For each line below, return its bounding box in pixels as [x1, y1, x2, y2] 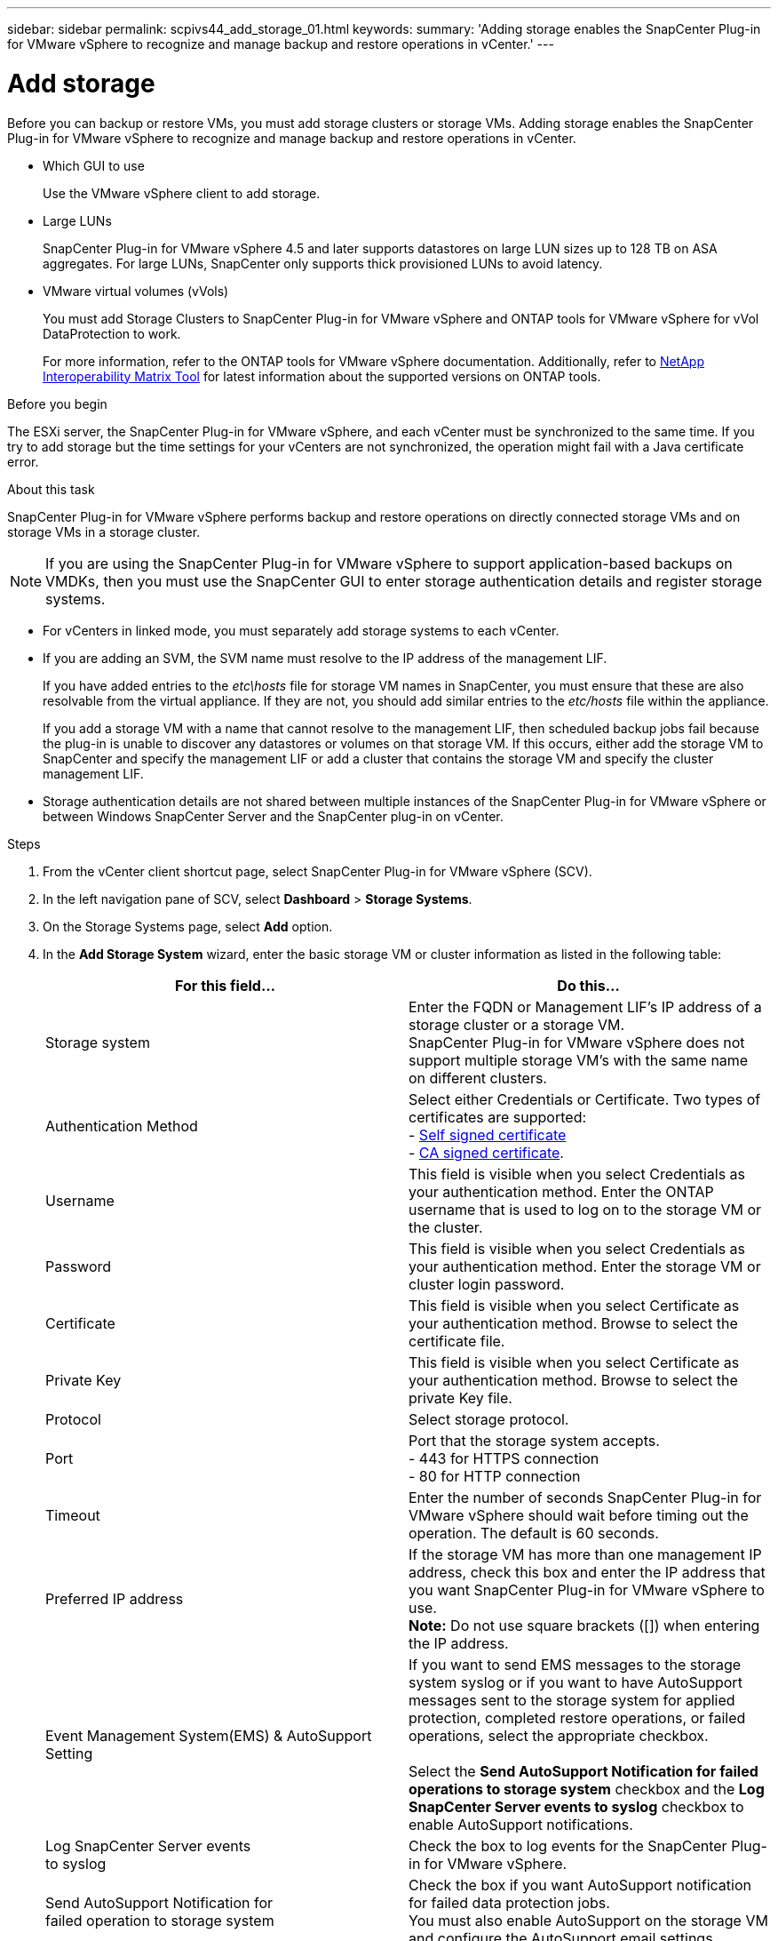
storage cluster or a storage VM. [409, 1015, 625, 1034]
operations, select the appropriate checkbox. [409, 1726, 709, 1745]
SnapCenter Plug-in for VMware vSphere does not [409, 1033, 745, 1051]
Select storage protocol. [409, 1410, 569, 1428]
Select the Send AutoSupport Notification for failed [409, 1761, 758, 1780]
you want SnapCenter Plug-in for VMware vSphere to [409, 1580, 765, 1599]
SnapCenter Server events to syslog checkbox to [409, 1797, 744, 1816]
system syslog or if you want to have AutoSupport [409, 1673, 742, 1691]
